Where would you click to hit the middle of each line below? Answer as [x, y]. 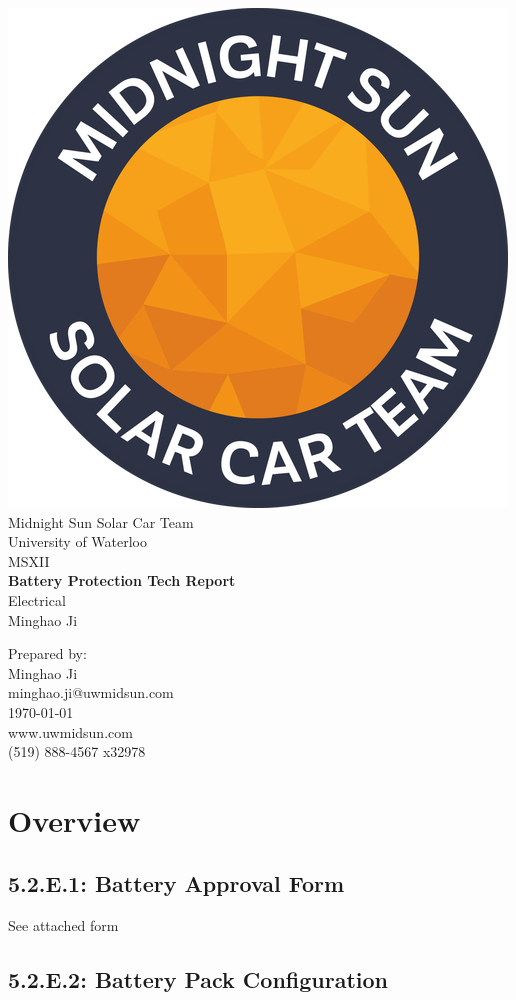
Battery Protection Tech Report [122, 580]
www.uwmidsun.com [70, 731]
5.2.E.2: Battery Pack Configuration [198, 979]
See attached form [63, 925]
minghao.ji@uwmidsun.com [91, 692]
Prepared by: [47, 653]
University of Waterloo [78, 541]
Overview [74, 819]
